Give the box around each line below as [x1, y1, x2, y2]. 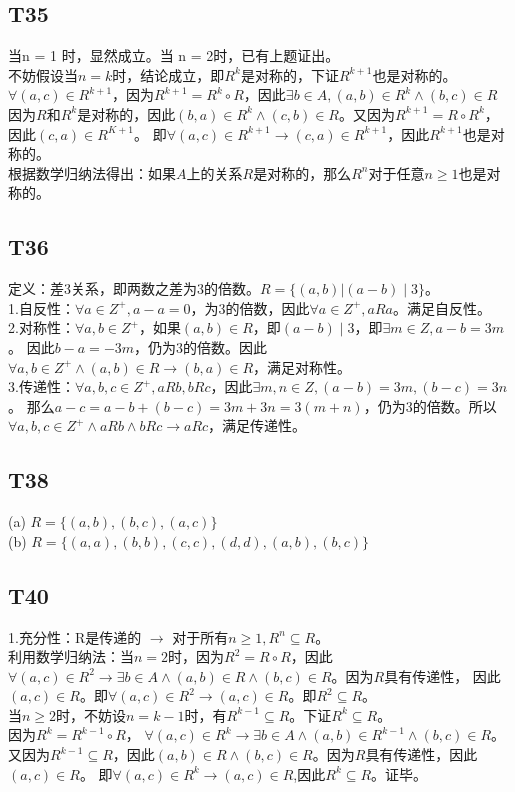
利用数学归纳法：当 [8, 646, 134, 667]
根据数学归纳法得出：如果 [8, 162, 176, 183]
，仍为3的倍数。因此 [134, 336, 268, 357]
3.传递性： [8, 376, 75, 397]
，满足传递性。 [208, 415, 307, 436]
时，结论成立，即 [112, 64, 225, 85]
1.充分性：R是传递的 [8, 626, 142, 647]
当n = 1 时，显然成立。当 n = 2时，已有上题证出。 [8, 45, 340, 66]
